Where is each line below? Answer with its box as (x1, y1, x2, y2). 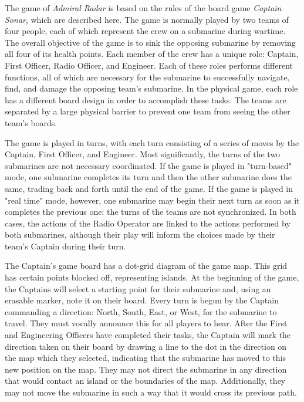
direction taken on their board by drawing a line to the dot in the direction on (5, 340, 287, 352)
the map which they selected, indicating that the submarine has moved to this (5, 352, 286, 364)
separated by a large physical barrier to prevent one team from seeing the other (5, 105, 291, 117)
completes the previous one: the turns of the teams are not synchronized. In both (5, 205, 296, 218)
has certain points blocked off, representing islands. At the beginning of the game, (5, 271, 299, 283)
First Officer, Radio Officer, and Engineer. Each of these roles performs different (5, 59, 293, 71)
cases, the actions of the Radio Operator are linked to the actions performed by (5, 217, 291, 229)
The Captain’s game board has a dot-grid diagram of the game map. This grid (5, 259, 288, 272)
